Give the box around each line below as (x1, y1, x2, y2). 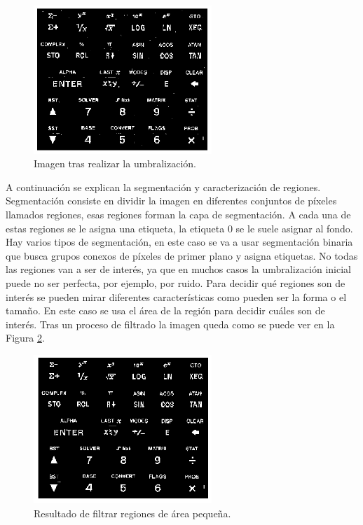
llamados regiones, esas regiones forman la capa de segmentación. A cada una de (6, 207, 351, 222)
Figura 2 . (6, 330, 45, 345)
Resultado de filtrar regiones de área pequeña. (34, 505, 231, 520)
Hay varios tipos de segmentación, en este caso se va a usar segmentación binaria (6, 234, 353, 249)
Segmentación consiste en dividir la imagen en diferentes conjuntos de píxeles (6, 193, 337, 208)
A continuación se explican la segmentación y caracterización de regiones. (6, 179, 321, 194)
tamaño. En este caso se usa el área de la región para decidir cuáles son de (6, 303, 325, 318)
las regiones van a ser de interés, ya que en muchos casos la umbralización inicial (6, 262, 351, 276)
